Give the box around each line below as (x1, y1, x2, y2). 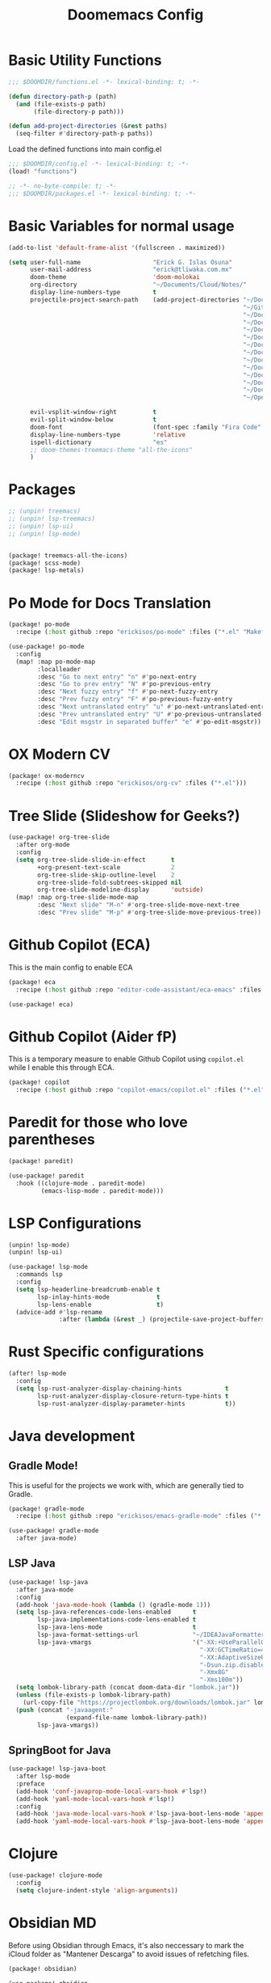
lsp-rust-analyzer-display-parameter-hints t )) (37, 1399, 236, 1408)
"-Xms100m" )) (199, 1676, 244, 1684)
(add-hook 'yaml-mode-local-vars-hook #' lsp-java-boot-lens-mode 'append (15, 1817, 269, 1825)
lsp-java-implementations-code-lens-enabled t (37, 1616, 197, 1624)
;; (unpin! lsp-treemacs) (8, 515, 95, 523)
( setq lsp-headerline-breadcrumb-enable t (15, 1285, 161, 1293)
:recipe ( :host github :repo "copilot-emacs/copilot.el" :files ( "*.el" (15, 1086, 265, 1094)
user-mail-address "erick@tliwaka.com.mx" (29, 265, 232, 274)
